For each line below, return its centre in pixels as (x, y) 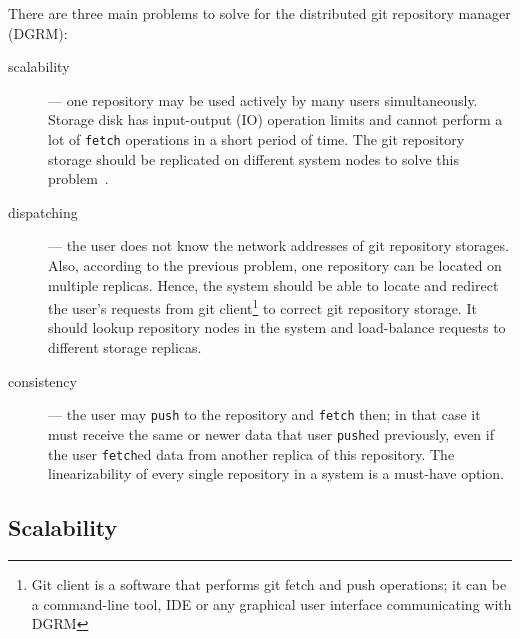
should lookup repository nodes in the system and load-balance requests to (277, 327)
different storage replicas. (125, 347)
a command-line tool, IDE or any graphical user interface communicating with (271, 603)
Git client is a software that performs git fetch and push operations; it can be (269, 583)
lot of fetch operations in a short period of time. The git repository (256, 138)
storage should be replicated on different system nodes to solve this (253, 158)
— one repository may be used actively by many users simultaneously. (263, 99)
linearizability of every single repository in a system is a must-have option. (276, 473)
